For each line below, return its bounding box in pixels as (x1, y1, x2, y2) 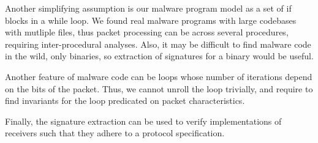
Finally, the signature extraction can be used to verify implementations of (5, 114, 282, 127)
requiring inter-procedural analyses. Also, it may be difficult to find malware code (5, 37, 311, 50)
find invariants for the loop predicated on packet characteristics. (5, 94, 245, 107)
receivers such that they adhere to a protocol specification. (5, 127, 225, 139)
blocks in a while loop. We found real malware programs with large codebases (5, 13, 297, 26)
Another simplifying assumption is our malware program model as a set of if (5, 2, 292, 14)
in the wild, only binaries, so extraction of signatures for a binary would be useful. (5, 50, 314, 62)
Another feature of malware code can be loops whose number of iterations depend (5, 70, 312, 82)
